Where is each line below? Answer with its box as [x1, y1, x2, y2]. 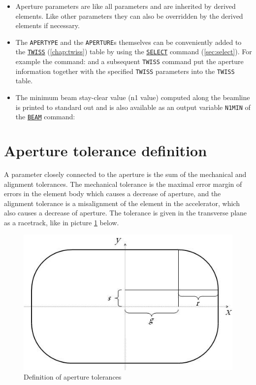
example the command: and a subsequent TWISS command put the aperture [15, 56, 244, 67]
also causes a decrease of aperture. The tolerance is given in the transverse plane [4, 208, 247, 218]
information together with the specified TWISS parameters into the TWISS [15, 66, 235, 76]
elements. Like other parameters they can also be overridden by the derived [15, 10, 243, 21]
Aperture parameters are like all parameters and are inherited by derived [15, 1, 236, 11]
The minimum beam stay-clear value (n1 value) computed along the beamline [15, 92, 250, 102]
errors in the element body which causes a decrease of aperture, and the [4, 188, 221, 199]
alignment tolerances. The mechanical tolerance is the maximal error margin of [4, 178, 242, 189]
